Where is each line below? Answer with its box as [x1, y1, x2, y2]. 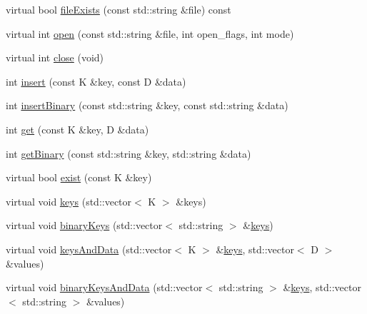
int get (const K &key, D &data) [6, 121, 149, 136]
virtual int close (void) [6, 50, 104, 65]
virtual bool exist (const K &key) [6, 170, 152, 185]
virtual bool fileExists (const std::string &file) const [6, 2, 231, 16]
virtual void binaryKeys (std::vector [6, 218, 163, 233]
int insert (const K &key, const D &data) [6, 74, 186, 88]
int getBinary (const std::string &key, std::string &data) [6, 146, 251, 161]
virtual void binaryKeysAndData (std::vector [6, 280, 203, 295]
